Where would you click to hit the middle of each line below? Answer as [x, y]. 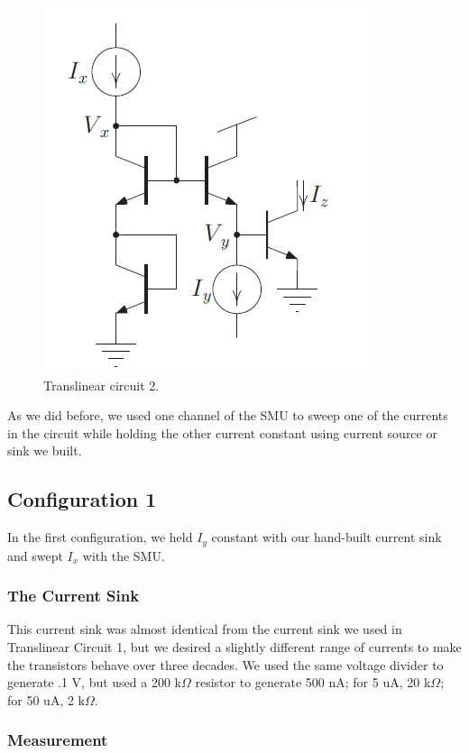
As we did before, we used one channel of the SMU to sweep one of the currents [228, 415]
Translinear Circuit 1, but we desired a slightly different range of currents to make [234, 647]
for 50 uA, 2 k [46, 699]
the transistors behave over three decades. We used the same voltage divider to [225, 664]
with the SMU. [124, 555]
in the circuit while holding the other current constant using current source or [222, 432]
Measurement [58, 740]
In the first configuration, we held [100, 537]
